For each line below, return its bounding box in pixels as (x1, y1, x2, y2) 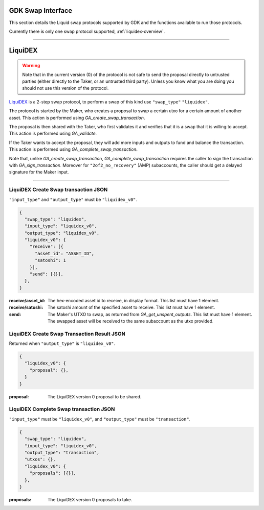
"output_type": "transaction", (24, 450, 100, 455)
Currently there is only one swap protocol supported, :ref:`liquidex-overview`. (9, 28, 165, 34)
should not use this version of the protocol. (22, 85, 109, 91)
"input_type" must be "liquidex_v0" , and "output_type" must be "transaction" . (9, 416, 191, 422)
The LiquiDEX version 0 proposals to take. (47, 496, 132, 502)
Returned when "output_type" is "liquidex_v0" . (9, 340, 115, 346)
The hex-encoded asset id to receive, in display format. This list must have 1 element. (47, 297, 220, 303)
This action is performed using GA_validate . (9, 130, 97, 137)
